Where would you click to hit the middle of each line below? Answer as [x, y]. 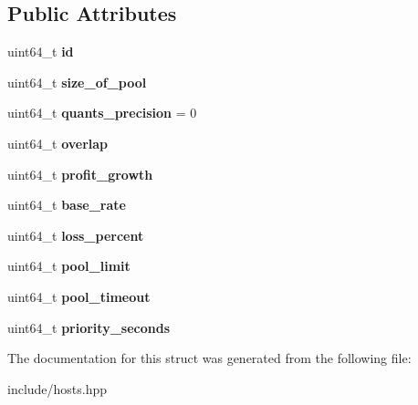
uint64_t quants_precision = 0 [102, 113]
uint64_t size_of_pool [77, 82]
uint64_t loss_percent [76, 235]
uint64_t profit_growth [80, 174]
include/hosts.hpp [57, 388]
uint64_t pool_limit [69, 266]
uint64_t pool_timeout [79, 296]
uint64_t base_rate [67, 205]
